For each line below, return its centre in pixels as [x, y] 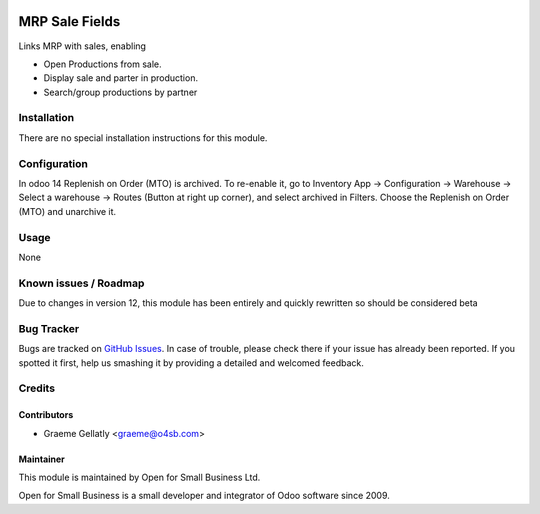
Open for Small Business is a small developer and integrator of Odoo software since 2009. [204, 496]
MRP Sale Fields [69, 21]
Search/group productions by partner [120, 92]
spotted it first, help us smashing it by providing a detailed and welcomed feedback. [191, 362]
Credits [36, 388]
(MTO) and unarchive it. [67, 211]
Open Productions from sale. [102, 64]
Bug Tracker [49, 328]
